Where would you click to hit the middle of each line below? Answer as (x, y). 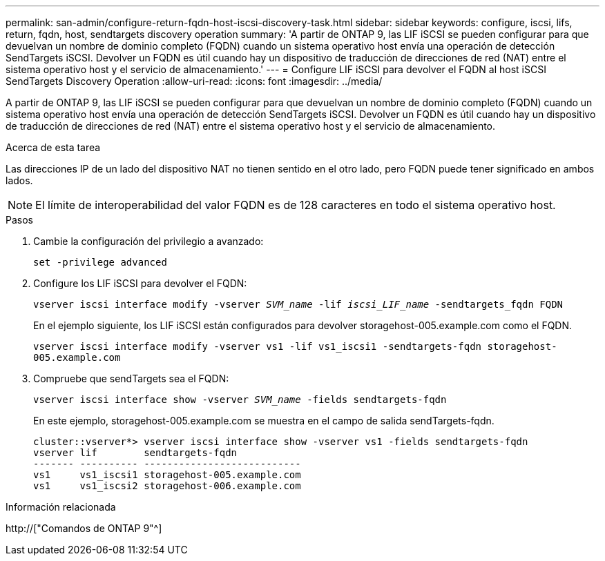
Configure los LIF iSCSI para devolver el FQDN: (140, 283)
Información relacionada (61, 507)
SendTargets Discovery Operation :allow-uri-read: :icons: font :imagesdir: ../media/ (194, 81)
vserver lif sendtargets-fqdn (135, 453)
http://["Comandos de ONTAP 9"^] (84, 528)
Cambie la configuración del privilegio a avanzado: (148, 241)
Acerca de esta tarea (53, 147)
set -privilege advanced (100, 262)
